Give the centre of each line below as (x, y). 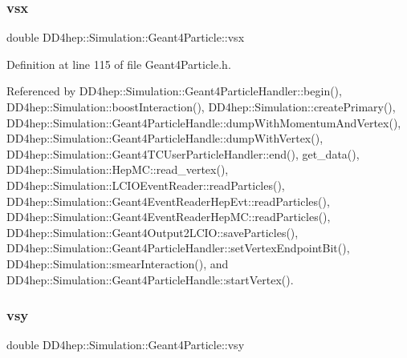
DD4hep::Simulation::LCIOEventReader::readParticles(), (146, 185)
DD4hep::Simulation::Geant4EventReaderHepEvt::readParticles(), (168, 201)
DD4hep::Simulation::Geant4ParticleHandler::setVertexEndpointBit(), (178, 248)
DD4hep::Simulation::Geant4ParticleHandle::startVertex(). (150, 279)
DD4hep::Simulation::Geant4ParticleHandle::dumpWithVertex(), (165, 138)
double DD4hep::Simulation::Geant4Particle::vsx (126, 37)
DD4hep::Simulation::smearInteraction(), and (118, 263)
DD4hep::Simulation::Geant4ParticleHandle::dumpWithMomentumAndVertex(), (204, 122)
